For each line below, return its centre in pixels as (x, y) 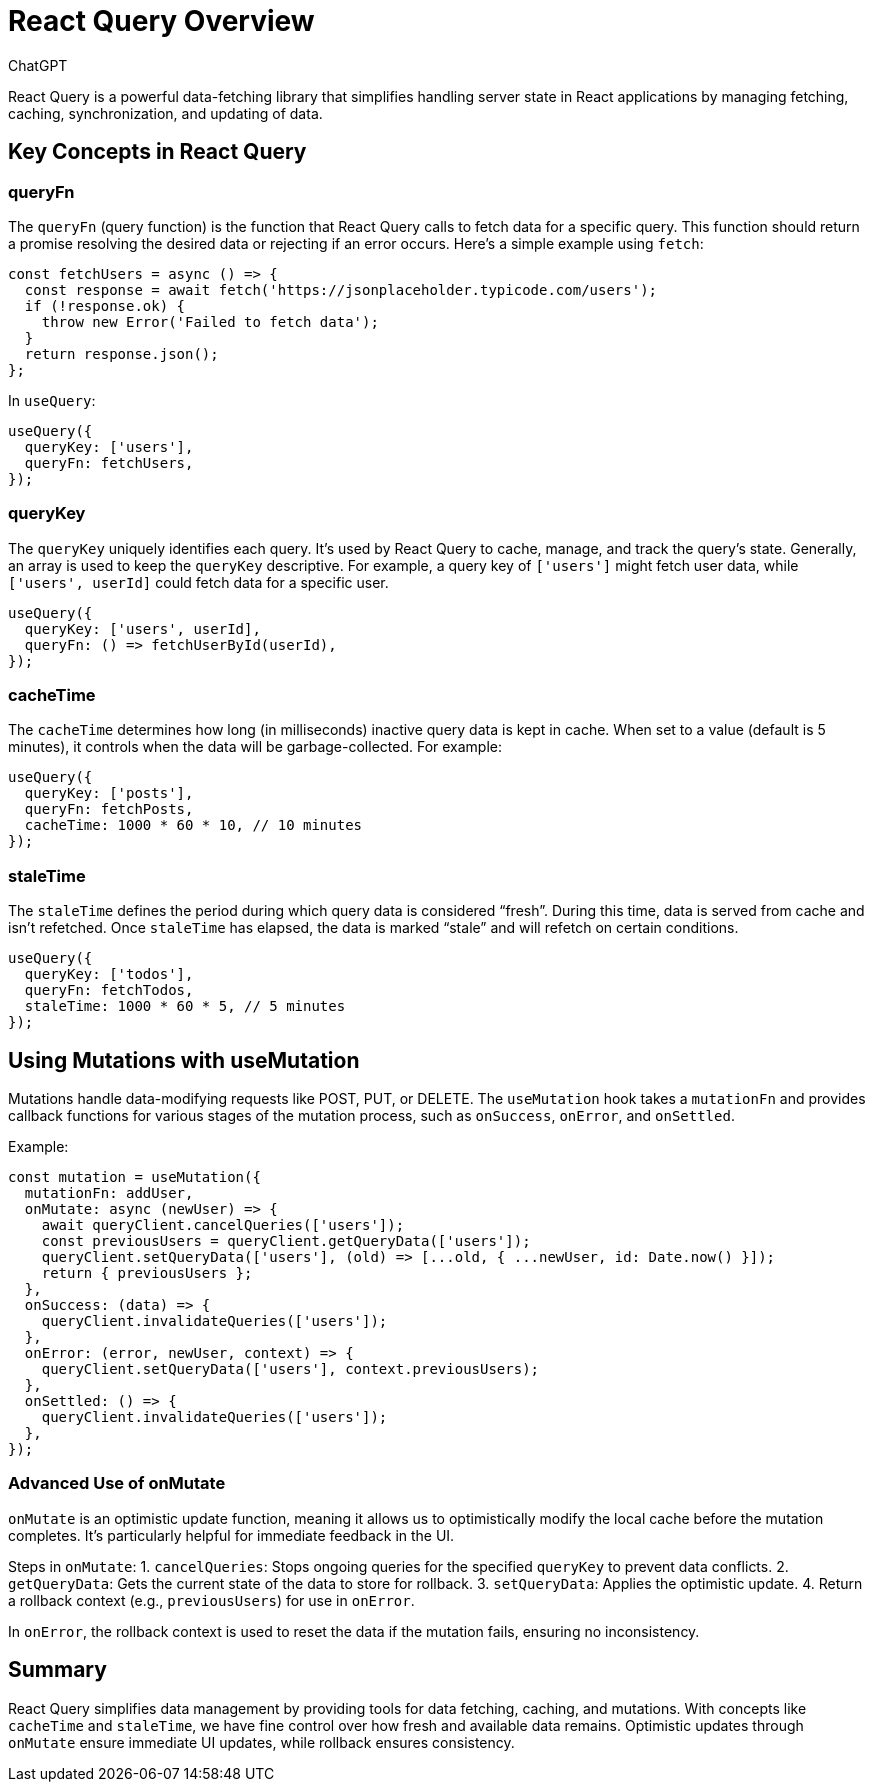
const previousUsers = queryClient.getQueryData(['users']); (286, 1241)
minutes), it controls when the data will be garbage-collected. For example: (255, 747)
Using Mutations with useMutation (184, 1060)
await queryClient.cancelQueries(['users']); (223, 1225)
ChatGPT (38, 65)
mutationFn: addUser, (109, 1193)
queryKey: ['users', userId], (142, 628)
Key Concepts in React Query (157, 152)
